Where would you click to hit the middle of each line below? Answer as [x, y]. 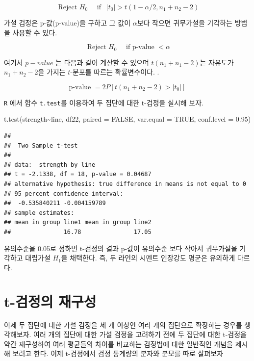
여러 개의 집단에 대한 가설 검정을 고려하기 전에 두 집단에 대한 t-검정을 [140, 334]
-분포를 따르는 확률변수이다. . [115, 72]
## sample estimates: [39, 213]
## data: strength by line [50, 165]
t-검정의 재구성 [50, 301]
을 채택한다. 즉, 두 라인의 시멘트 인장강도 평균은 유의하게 [148, 258]
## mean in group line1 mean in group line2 [78, 222]
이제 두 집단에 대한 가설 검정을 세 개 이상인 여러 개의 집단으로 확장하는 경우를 [123, 324]
